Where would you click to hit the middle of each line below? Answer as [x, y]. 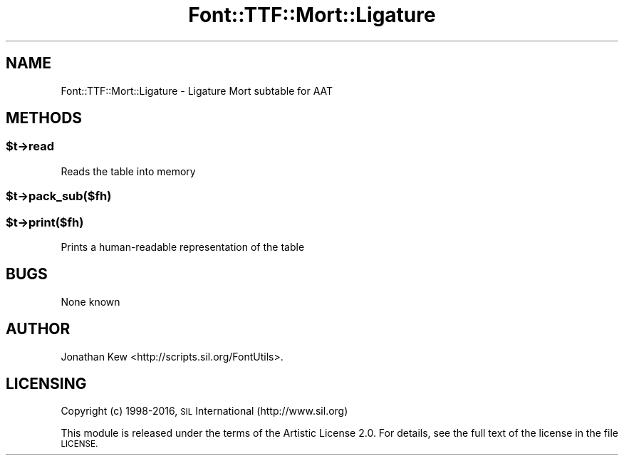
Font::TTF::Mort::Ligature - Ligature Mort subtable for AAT [197, 90]
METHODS [44, 118]
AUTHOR [38, 329]
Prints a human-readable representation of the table [183, 247]
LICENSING [46, 384]
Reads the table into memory [128, 171]
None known [90, 301]
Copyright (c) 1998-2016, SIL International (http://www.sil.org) [204, 411]
